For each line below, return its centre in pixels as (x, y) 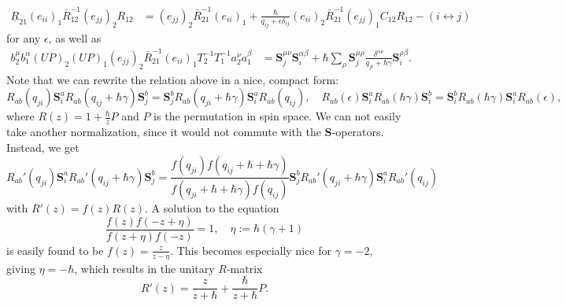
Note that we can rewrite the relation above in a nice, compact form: (173, 79)
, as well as (75, 37)
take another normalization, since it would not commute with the (164, 132)
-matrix (244, 268)
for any (24, 37)
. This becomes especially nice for (251, 250)
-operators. (358, 132)
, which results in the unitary (144, 268)
